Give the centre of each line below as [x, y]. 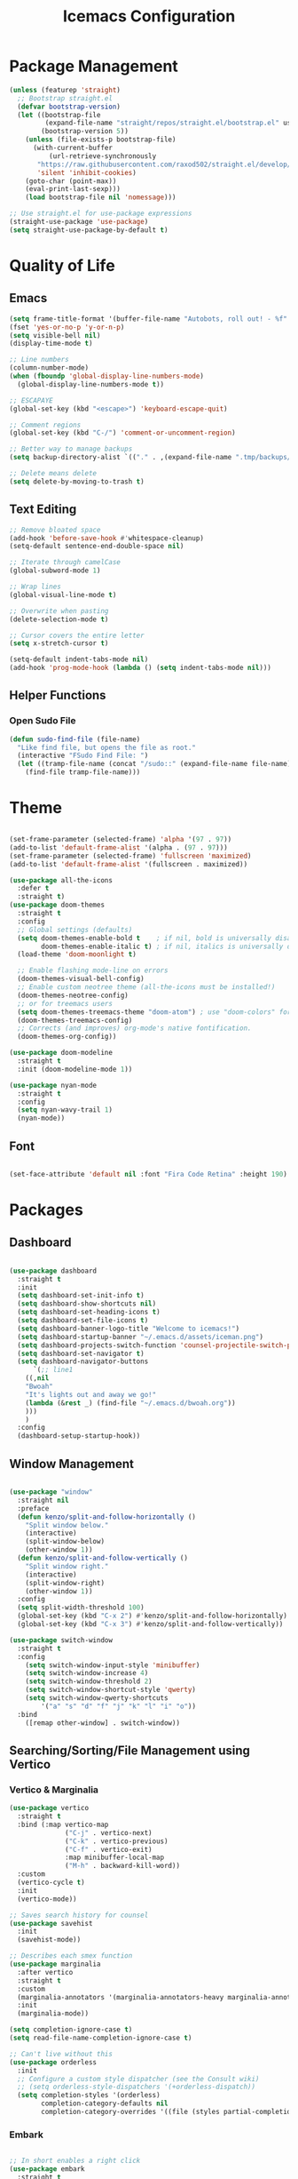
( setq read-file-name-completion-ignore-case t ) [101, 2038]
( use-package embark [47, 2169]
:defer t [33, 889]
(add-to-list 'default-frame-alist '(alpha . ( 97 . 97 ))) [118, 847]
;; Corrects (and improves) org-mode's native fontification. [134, 1028]
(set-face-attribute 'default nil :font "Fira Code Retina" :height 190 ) [149, 1174]
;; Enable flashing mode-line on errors [93, 970]
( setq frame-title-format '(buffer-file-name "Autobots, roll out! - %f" [149, 319]
